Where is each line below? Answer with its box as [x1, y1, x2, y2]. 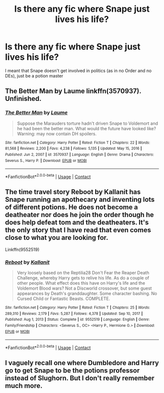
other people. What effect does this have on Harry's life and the [17, 280, 145, 286]
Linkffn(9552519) [5, 246, 40, 252]
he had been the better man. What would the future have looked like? [17, 125, 156, 131]
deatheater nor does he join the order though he [5, 211, 154, 219]
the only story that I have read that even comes [5, 226, 151, 235]
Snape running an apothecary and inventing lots [5, 196, 155, 204]
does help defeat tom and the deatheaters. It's [5, 218, 149, 227]
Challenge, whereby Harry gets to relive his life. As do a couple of [17, 275, 149, 281]
